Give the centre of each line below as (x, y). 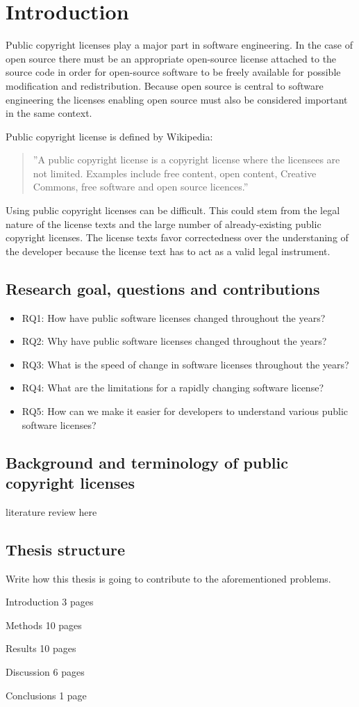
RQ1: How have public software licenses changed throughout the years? (174, 317)
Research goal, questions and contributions (163, 288)
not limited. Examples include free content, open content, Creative (175, 173)
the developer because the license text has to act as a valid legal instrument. (168, 251)
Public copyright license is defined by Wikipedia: (109, 136)
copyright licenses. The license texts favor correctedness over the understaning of (177, 237)
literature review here (51, 511)
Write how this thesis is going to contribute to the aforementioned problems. (168, 578)
